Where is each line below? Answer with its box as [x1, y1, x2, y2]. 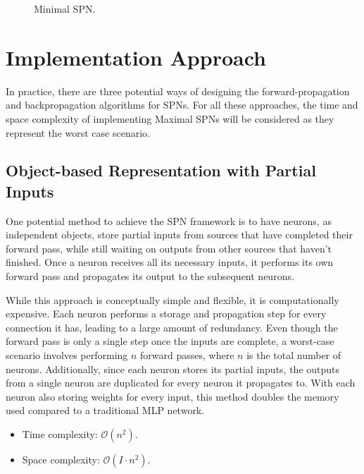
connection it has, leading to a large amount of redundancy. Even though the [6, 320, 338, 334]
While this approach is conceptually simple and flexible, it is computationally [6, 292, 339, 307]
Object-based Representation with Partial [6, 159, 316, 181]
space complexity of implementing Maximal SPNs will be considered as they [6, 111, 334, 126]
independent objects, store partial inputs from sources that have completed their [6, 227, 353, 242]
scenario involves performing [6, 348, 128, 363]
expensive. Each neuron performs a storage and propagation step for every [6, 306, 327, 321]
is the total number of [246, 348, 341, 363]
